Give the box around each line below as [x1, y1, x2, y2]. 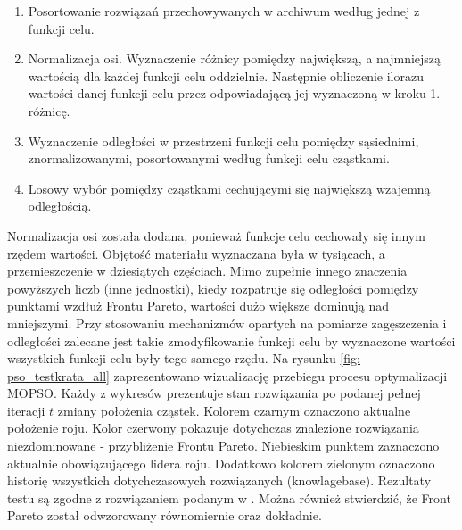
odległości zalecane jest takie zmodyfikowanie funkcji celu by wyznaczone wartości [7, 331, 456, 350]
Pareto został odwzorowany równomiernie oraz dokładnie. [7, 506, 322, 525]
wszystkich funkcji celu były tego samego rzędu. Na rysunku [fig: [7, 349, 360, 368]
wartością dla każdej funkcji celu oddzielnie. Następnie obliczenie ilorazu [28, 66, 424, 85]
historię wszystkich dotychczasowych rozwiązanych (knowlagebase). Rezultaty [7, 471, 432, 490]
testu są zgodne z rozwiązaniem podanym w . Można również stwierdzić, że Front [7, 488, 451, 507]
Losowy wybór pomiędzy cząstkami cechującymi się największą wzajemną [28, 178, 431, 197]
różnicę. [28, 101, 70, 120]
